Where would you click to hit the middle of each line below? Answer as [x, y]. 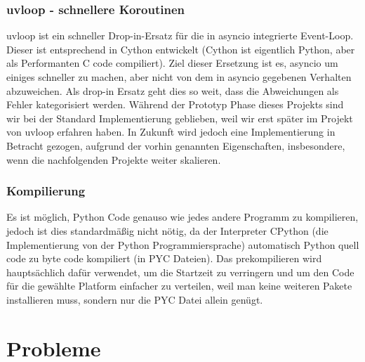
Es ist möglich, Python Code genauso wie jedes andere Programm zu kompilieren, [182, 217]
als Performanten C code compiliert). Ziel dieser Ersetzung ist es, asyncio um [172, 63]
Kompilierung [46, 191]
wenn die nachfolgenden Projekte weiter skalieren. [114, 159]
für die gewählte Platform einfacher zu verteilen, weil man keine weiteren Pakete [179, 286]
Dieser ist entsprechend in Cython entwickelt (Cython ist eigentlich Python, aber [181, 49]
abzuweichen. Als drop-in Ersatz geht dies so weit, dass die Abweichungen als [173, 90]
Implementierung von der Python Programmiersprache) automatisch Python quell [183, 244]
